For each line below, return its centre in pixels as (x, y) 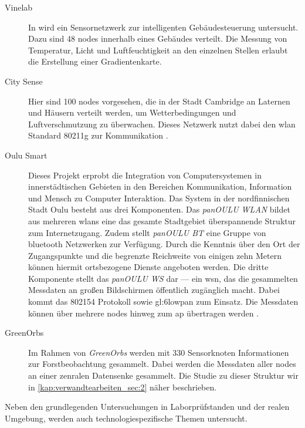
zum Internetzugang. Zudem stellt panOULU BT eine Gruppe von (147, 232)
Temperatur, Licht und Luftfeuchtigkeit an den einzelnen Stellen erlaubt (158, 50)
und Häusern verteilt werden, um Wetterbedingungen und (132, 112)
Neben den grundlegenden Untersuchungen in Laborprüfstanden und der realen (147, 407)
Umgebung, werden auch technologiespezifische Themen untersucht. (126, 418)
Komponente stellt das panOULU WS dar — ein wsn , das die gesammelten (163, 278)
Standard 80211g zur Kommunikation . (98, 135)
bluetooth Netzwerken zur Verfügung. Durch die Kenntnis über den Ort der (164, 244)
